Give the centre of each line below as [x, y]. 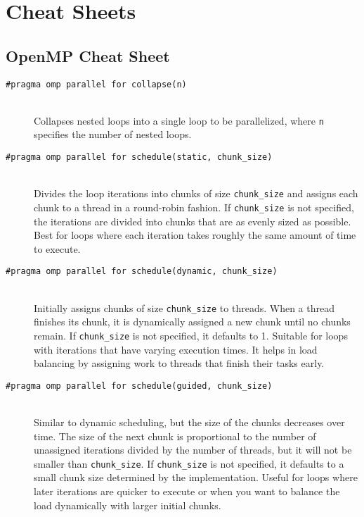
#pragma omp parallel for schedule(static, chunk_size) [139, 157]
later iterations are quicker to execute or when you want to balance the [187, 491]
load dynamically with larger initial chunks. [128, 505]
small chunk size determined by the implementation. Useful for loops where [196, 477]
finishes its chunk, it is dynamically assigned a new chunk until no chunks [192, 322]
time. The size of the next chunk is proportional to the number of [175, 436]
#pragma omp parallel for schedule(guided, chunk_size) [139, 386]
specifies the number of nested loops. [113, 134]
